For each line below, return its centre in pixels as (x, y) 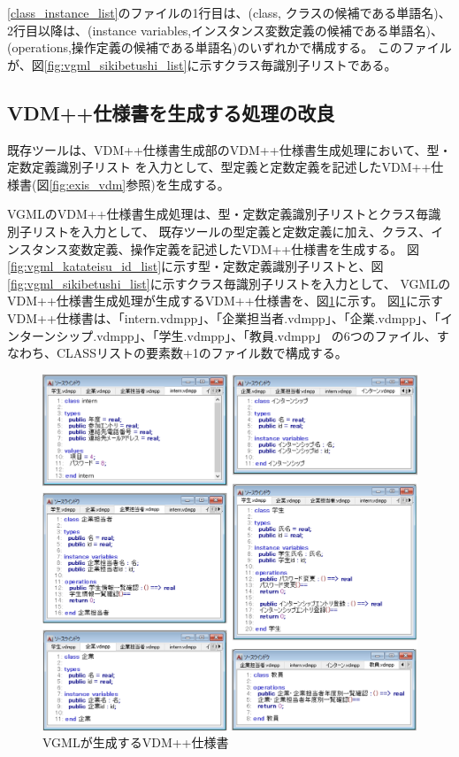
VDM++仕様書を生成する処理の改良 (171, 112)
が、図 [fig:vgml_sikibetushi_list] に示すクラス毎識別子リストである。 (202, 64)
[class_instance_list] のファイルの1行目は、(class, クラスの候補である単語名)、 (229, 12)
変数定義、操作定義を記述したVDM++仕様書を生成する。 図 (244, 248)
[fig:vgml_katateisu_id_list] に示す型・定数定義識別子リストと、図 (195, 266)
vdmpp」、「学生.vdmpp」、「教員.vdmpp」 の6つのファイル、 (267, 335)
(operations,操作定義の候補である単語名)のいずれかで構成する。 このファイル (229, 47)
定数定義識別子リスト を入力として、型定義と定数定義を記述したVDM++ (219, 167)
